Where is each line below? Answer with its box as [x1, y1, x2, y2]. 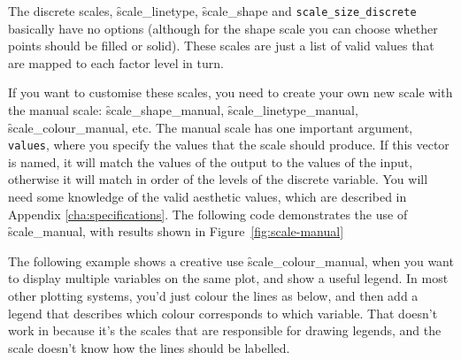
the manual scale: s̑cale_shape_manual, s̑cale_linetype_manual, [8, 101, 358, 119]
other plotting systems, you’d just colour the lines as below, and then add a [8, 287, 419, 305]
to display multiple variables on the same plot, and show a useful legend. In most [8, 269, 449, 287]
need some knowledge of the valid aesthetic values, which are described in [8, 188, 407, 206]
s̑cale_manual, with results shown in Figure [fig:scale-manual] [8, 222, 344, 241]
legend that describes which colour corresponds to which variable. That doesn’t [8, 303, 438, 322]
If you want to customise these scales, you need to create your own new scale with [8, 83, 453, 102]
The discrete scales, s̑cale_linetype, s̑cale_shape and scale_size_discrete [8, 2, 417, 19]
